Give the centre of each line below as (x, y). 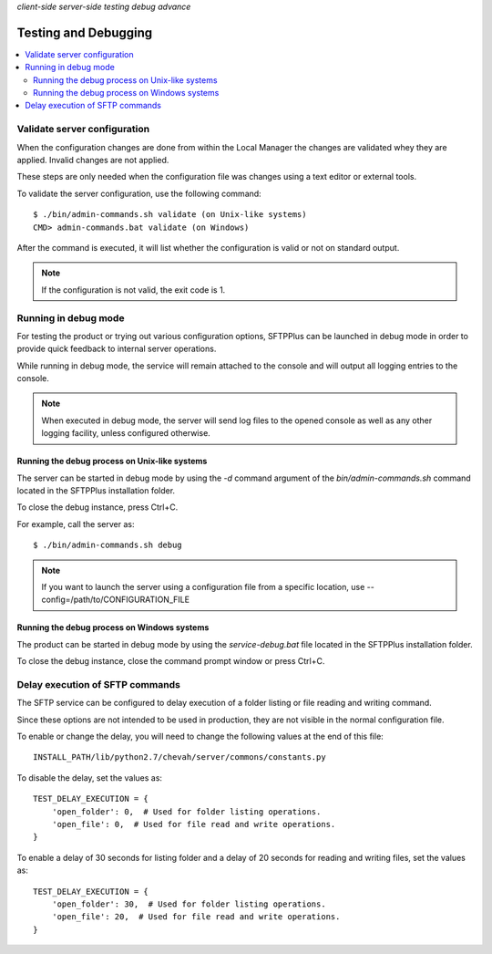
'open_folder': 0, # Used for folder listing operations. (186, 811)
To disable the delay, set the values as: (90, 778)
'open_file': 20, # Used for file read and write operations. (196, 917)
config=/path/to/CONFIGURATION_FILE (116, 600)
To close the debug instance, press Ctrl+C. (97, 507)
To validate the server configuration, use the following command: (139, 193)
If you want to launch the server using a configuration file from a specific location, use (203, 586)
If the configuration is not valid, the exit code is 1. (133, 290)
